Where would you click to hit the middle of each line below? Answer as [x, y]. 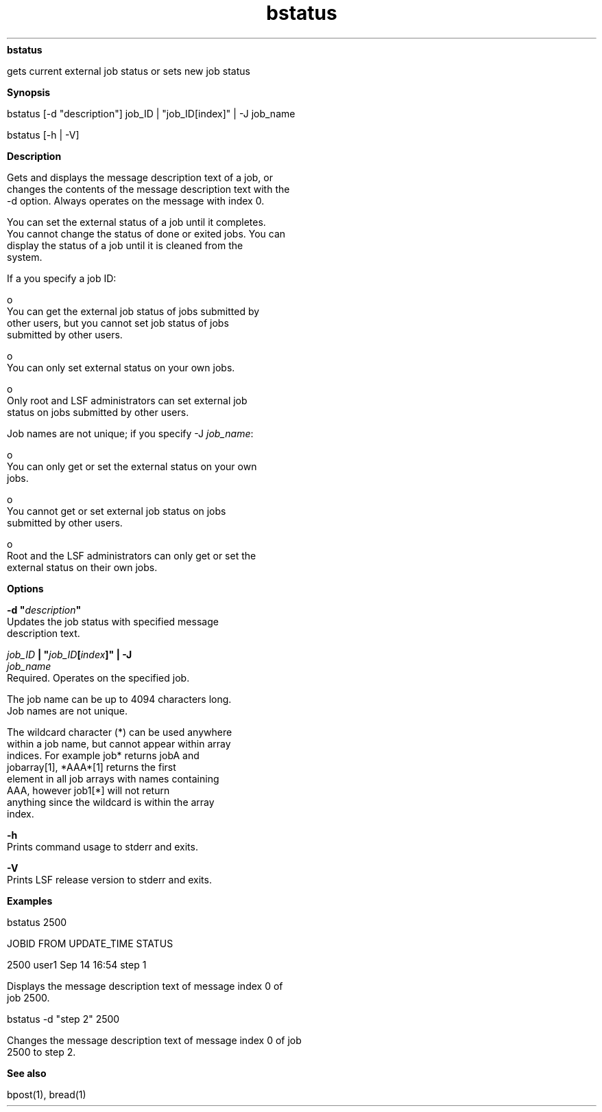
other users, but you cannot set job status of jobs [118, 323]
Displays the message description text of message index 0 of [145, 986]
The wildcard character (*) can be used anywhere [120, 732]
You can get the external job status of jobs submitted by [133, 311]
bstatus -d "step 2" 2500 [63, 1019]
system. [25, 257]
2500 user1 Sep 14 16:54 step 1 [77, 964]
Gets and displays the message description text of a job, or [140, 177]
